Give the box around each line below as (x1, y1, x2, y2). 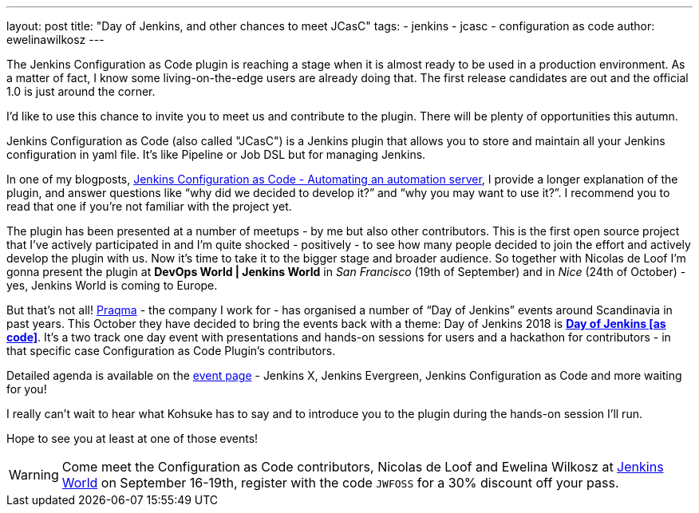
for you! (6, 382, 47, 396)
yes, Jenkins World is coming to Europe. (6, 278, 218, 292)
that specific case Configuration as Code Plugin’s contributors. (6, 344, 336, 357)
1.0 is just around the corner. (6, 85, 156, 98)
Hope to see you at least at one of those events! (6, 432, 259, 445)
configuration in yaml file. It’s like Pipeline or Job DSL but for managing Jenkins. (6, 148, 426, 161)
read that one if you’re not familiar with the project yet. (6, 199, 292, 213)
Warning (9, 467, 59, 483)
